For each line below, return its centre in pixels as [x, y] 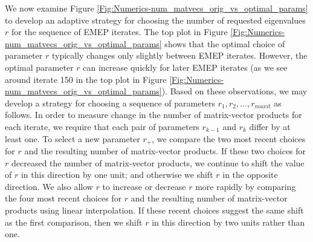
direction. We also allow [49, 186]
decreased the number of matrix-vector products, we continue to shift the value [158, 162]
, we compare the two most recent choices [229, 138]
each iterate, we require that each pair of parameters [102, 126]
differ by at [270, 126]
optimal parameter [39, 67]
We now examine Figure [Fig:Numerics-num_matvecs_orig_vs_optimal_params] [156, 8]
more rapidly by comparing [246, 186]
